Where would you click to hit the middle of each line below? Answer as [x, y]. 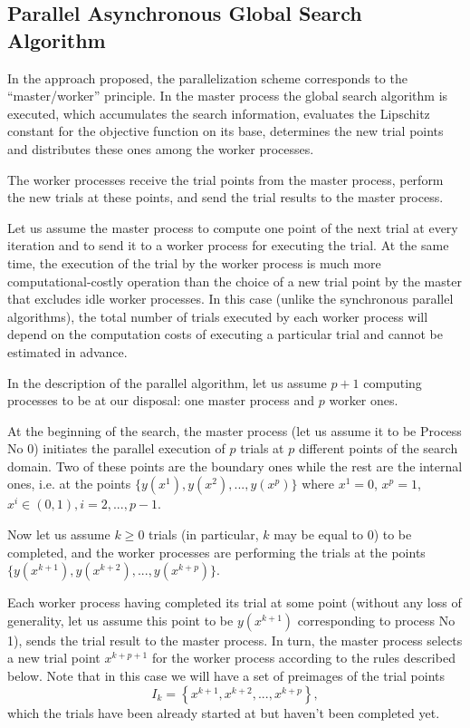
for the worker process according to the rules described [303, 658]
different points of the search [378, 448]
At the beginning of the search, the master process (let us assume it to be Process [235, 430]
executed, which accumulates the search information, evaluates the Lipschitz [219, 113]
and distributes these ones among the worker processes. [161, 148]
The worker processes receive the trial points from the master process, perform [225, 179]
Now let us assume [59, 534]
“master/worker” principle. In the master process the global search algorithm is [228, 96]
